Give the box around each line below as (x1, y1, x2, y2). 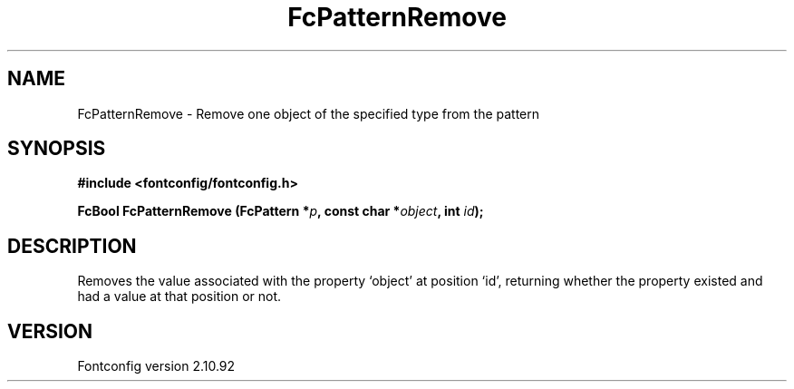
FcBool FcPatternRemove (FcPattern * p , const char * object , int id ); (77, 203, 484, 219)
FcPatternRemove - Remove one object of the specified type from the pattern (77, 105, 540, 122)
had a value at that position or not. (77, 288, 282, 305)
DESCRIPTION (7, 234, 137, 258)
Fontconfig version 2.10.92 (77, 358, 236, 374)
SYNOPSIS (7, 137, 106, 160)
